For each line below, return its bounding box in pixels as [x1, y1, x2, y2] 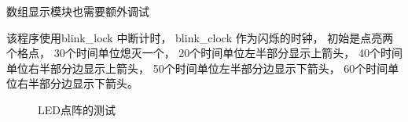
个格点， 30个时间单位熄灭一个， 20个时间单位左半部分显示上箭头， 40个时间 [6, 45, 402, 61]
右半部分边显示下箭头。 [17, 75, 138, 91]
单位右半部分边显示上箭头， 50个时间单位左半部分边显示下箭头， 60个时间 [6, 59, 388, 76]
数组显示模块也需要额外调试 [6, 3, 149, 19]
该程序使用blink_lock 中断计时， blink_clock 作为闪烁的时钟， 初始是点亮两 [6, 29, 394, 45]
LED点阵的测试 [38, 101, 116, 117]
